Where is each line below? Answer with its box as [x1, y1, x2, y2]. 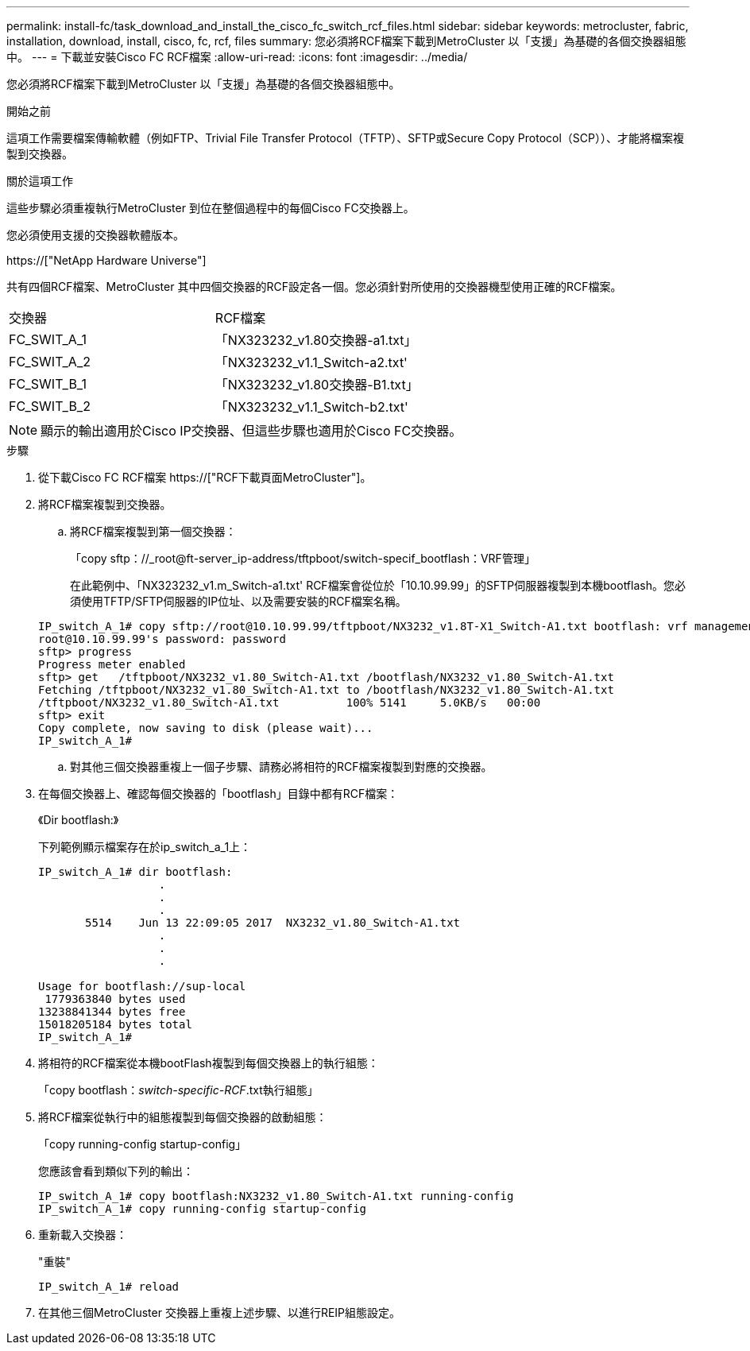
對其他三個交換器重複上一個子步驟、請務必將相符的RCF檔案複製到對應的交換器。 [70, 760, 493, 773]
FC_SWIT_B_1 [9, 376, 87, 392]
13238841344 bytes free [38, 1005, 186, 1018]
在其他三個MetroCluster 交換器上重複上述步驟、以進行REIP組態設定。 [38, 1306, 401, 1319]
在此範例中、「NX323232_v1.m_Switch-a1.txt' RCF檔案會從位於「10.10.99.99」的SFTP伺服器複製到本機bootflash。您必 [70, 579, 686, 592]
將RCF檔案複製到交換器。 [38, 497, 172, 511]
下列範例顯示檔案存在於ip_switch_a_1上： [38, 840, 252, 854]
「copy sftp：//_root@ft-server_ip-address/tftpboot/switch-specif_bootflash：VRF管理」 [70, 552, 535, 565]
